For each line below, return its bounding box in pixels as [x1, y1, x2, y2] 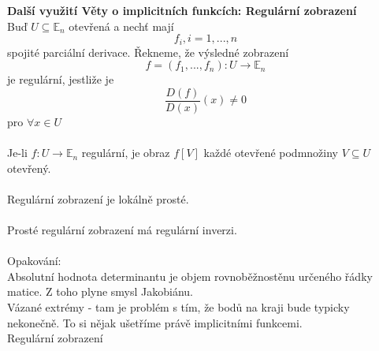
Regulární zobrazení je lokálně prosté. [7, 190, 189, 207]
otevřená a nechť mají [69, 17, 174, 34]
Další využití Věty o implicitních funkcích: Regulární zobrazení [7, 2, 357, 18]
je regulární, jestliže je [7, 71, 114, 88]
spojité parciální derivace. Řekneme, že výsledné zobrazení [7, 43, 289, 60]
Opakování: [7, 252, 61, 269]
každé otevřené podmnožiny [203, 144, 338, 161]
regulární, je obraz [81, 144, 170, 161]
